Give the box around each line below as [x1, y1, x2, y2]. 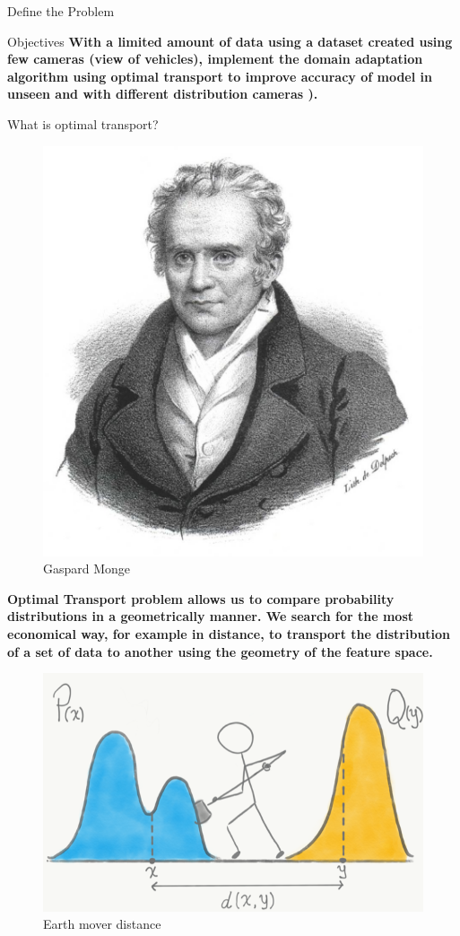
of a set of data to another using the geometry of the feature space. [7, 642, 433, 660]
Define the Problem [7, 2, 115, 20]
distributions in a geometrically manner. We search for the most [7, 607, 414, 625]
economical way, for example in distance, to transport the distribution [7, 624, 451, 643]
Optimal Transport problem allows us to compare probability [7, 589, 395, 608]
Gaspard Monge [43, 559, 131, 578]
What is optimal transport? [7, 114, 159, 133]
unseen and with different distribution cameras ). [7, 84, 318, 103]
